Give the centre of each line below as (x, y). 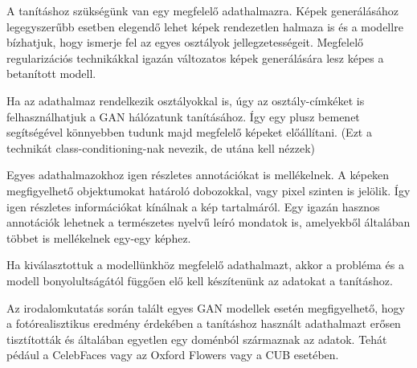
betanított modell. (51, 74)
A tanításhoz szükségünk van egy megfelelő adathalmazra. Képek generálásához (203, 10)
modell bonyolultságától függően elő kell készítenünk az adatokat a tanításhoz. (200, 280)
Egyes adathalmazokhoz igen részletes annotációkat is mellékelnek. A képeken (198, 175)
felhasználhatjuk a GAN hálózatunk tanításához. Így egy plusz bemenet (183, 116)
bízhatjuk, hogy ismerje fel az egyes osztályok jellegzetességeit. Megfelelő (185, 42)
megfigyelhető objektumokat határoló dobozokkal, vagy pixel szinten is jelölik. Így (208, 190)
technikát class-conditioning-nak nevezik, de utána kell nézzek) (161, 147)
